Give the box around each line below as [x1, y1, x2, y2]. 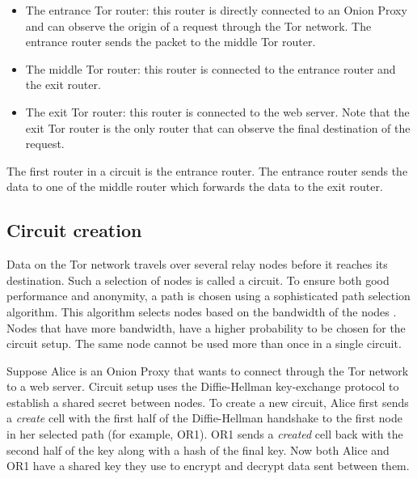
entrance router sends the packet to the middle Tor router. [25, 33, 316, 50]
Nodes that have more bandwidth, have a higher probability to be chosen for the [6, 319, 406, 336]
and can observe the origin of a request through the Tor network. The [25, 17, 372, 34]
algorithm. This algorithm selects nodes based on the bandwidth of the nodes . [6, 303, 397, 320]
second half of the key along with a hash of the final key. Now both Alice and [6, 441, 390, 458]
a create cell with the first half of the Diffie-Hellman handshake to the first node [6, 409, 402, 426]
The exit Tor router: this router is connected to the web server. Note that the [25, 103, 410, 120]
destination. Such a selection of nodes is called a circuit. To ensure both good [6, 271, 390, 288]
